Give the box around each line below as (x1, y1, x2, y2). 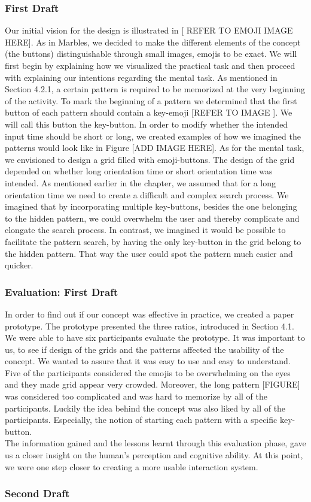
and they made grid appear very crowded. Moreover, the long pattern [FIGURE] (5, 378, 300, 391)
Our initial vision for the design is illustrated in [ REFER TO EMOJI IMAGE (5, 24, 293, 37)
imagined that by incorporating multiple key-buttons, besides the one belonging (5, 200, 297, 213)
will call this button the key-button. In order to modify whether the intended (5, 117, 288, 130)
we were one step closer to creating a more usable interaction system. (5, 460, 258, 473)
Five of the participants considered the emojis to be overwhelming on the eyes (5, 366, 291, 379)
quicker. (5, 259, 33, 271)
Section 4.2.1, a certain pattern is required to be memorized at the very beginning (5, 83, 305, 95)
